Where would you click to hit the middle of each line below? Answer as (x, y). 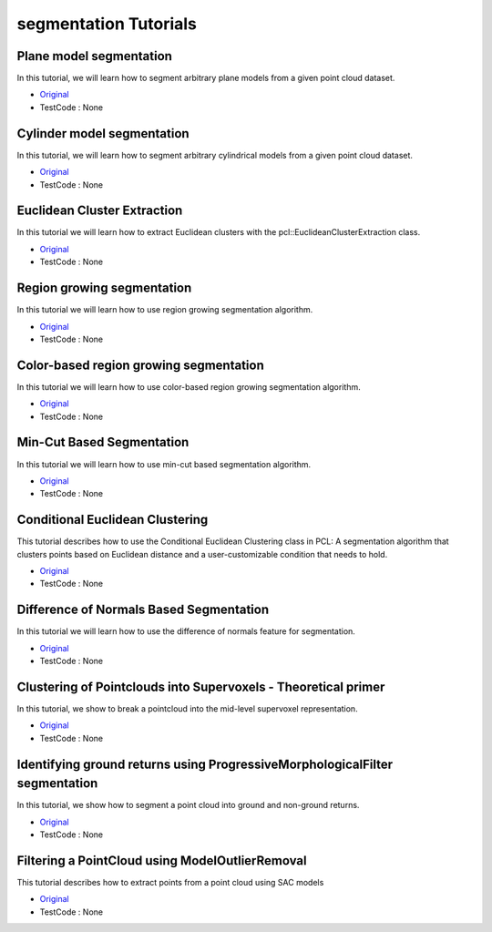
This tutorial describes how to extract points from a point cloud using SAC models (170, 882)
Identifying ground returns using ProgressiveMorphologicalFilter (205, 764)
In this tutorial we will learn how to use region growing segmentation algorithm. (165, 310)
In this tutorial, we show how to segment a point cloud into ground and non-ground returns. (188, 805)
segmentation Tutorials (107, 24)
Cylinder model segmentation (103, 133)
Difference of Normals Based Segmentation (143, 610)
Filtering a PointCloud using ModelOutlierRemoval (162, 860)
